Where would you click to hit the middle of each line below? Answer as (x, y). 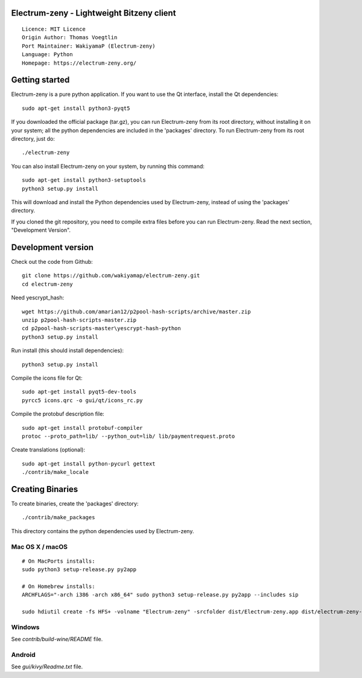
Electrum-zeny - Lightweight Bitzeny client (94, 13)
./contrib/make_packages (59, 517)
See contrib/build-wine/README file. (57, 639)
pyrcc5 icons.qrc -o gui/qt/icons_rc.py (82, 400)
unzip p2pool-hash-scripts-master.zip (79, 320)
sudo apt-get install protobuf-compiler (82, 428)
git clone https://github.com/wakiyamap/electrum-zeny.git (111, 276)
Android (23, 655)
